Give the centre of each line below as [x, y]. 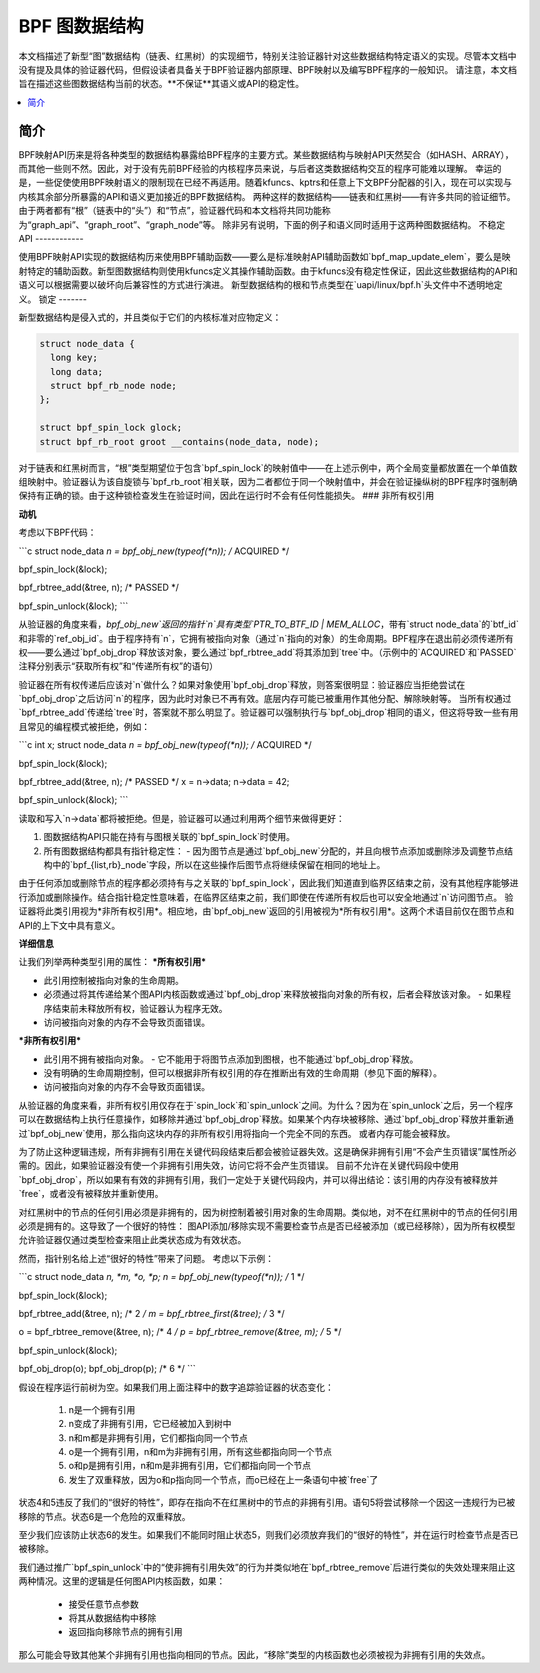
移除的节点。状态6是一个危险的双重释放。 [104, 1516]
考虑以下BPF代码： [57, 532]
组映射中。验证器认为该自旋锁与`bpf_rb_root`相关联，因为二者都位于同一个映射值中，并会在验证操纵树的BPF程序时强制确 [268, 482]
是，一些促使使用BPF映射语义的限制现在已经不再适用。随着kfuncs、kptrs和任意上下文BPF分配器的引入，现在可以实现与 [265, 182]
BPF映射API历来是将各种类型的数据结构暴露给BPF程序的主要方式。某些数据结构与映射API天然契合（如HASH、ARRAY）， [266, 154]
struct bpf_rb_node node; [113, 386]
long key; [74, 358]
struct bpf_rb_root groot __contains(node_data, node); [179, 441]
